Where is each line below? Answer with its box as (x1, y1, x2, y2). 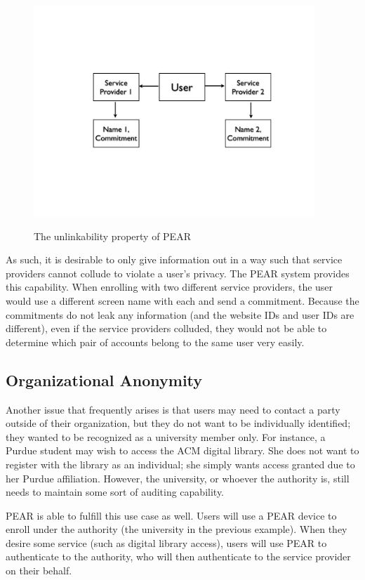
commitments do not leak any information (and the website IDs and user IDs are (6, 307, 354, 322)
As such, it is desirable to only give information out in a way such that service (6, 252, 343, 267)
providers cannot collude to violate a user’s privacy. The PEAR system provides (6, 265, 350, 280)
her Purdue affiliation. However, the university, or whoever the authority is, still (6, 470, 350, 485)
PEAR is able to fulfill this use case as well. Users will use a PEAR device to (6, 508, 337, 522)
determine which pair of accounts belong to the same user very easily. (6, 334, 305, 349)
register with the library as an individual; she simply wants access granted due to (6, 456, 355, 471)
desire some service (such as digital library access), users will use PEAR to (6, 535, 327, 550)
